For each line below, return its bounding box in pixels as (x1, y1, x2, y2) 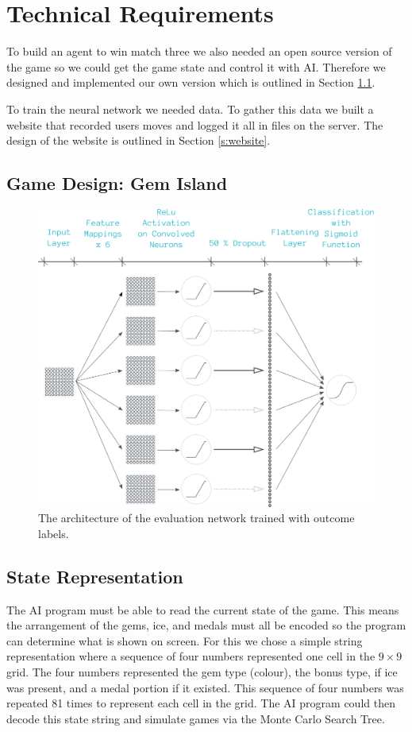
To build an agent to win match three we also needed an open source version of (6, 43, 392, 60)
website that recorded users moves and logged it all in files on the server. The (6, 116, 383, 133)
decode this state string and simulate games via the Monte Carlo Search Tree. (6, 710, 385, 726)
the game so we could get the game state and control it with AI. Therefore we (6, 58, 386, 75)
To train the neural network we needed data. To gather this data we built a (6, 100, 374, 117)
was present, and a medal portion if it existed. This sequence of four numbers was (6, 679, 404, 695)
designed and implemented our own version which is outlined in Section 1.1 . (6, 74, 375, 91)
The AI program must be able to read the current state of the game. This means (6, 601, 399, 618)
